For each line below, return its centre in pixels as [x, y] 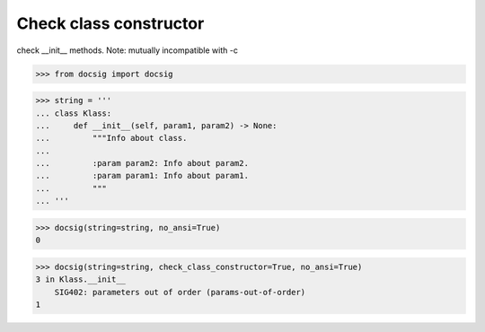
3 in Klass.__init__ [80, 280]
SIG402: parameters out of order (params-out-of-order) [180, 292]
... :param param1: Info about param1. [142, 176]
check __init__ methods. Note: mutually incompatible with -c [127, 50]
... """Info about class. [111, 138]
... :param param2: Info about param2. [142, 163]
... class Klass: [74, 113]
